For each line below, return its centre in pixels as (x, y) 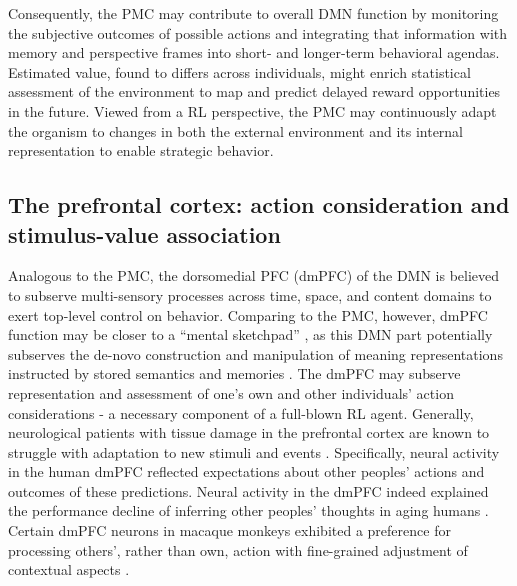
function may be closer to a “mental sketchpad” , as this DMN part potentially (250, 334)
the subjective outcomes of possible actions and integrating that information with (258, 32)
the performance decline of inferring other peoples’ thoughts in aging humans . (248, 510)
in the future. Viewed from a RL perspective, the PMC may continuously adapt (252, 110)
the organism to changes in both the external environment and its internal (236, 130)
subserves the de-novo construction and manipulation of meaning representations (255, 353)
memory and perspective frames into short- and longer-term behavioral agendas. (254, 52)
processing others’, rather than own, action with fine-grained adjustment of (238, 549)
